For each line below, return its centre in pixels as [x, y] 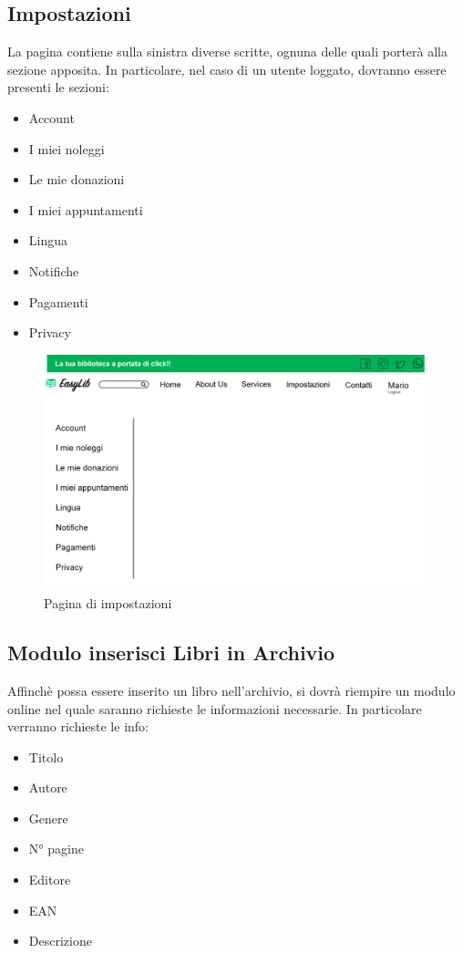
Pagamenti [58, 301]
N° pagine [56, 849]
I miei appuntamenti [86, 209]
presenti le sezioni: [58, 87]
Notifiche [54, 270]
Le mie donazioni [77, 179]
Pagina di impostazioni [108, 603]
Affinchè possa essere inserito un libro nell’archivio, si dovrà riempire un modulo [231, 690]
